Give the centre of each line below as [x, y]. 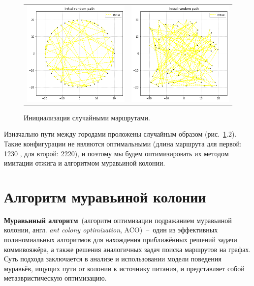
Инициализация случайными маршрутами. [87, 117]
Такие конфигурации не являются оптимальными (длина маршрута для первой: [123, 143]
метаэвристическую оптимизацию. [55, 278]
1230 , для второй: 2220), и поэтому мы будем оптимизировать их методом [116, 153]
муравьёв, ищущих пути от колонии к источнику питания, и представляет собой [124, 268]
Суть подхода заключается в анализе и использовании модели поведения [113, 259]
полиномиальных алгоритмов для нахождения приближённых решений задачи [121, 240]
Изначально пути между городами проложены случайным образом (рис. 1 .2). [120, 134]
